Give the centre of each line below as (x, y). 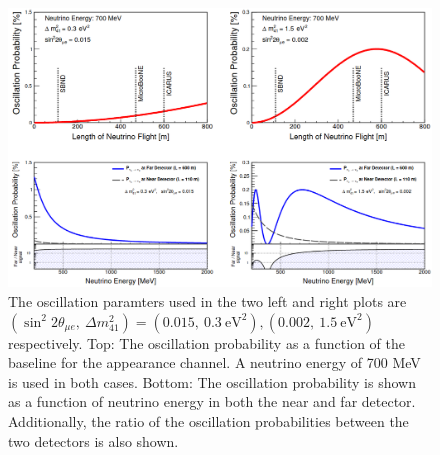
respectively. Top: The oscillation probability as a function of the (207, 342)
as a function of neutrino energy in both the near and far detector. (212, 401)
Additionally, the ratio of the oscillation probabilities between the (208, 421)
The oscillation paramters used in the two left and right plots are (207, 301)
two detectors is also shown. (93, 440)
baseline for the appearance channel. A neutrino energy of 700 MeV (214, 362)
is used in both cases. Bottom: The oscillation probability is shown (212, 381)
